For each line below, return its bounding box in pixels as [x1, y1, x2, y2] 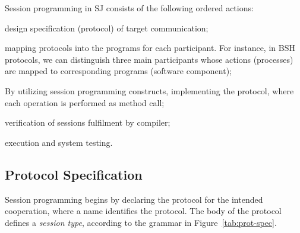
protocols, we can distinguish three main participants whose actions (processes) [5, 53, 293, 65]
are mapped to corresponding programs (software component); [5, 65, 232, 77]
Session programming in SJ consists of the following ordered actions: [5, 2, 254, 14]
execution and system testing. [5, 136, 113, 148]
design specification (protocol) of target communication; [5, 21, 209, 34]
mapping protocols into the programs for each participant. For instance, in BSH [5, 42, 295, 54]
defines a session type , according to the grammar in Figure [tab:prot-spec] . [5, 216, 277, 228]
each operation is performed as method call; [5, 96, 165, 108]
